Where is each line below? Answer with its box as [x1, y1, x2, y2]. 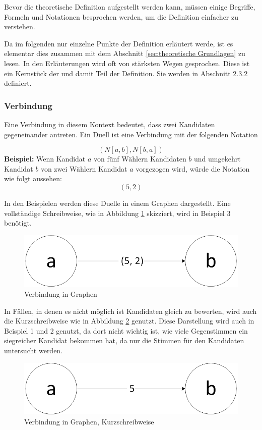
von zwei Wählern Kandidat [40, 163, 127, 174]
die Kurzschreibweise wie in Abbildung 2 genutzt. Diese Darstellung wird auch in [4, 315, 254, 326]
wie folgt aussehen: [4, 173, 62, 184]
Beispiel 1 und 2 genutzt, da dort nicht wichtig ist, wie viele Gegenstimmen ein [4, 325, 248, 336]
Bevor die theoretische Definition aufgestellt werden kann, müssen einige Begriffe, [4, 2, 255, 12]
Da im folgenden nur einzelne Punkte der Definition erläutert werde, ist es [4, 38, 233, 48]
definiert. [4, 78, 32, 88]
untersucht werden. [4, 345, 63, 356]
